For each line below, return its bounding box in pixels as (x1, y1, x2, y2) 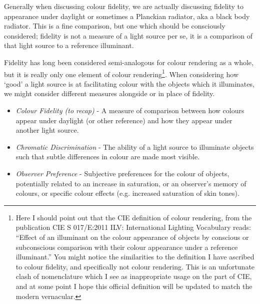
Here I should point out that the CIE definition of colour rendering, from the (15, 212, 252, 222)
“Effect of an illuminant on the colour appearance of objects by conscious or (15, 231, 249, 242)
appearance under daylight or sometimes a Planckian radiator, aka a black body (4, 11, 250, 21)
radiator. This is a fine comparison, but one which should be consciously (4, 21, 225, 31)
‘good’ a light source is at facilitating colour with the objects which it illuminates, (4, 78, 254, 89)
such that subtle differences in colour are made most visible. (15, 151, 199, 162)
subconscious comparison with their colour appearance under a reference (15, 241, 238, 252)
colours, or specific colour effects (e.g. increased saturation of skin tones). (15, 188, 239, 198)
